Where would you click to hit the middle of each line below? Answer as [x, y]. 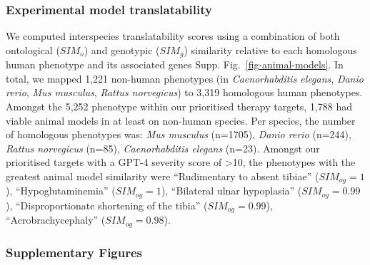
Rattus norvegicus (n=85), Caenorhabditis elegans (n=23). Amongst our [163, 148]
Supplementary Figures [74, 252]
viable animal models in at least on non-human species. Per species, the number [181, 120]
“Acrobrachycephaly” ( [56, 220]
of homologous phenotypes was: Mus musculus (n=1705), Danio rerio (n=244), [179, 134]
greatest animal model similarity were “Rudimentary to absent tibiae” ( [162, 176]
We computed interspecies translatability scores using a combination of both [173, 36]
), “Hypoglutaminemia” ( [61, 191]
